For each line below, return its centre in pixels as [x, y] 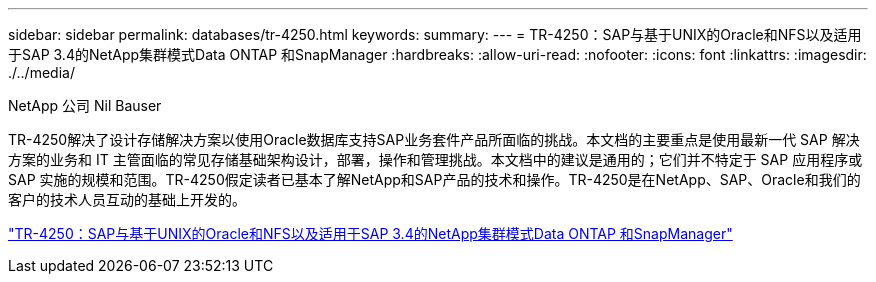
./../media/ [41, 72]
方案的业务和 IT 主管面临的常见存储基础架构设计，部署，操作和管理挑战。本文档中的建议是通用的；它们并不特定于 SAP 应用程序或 [435, 159]
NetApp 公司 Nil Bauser [85, 105]
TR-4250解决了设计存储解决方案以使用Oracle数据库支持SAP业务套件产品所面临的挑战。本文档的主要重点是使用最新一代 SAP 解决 [434, 139]
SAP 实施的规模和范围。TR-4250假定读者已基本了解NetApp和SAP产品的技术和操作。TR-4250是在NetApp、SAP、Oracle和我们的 [434, 179]
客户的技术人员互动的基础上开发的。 [127, 199]
